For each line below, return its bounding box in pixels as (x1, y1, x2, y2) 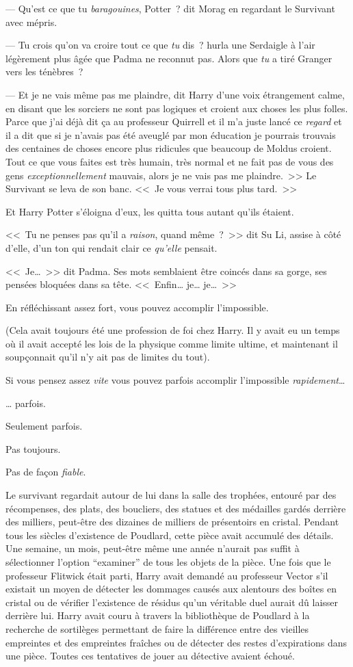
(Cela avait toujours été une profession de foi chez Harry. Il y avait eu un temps (5, 323, 340, 337)
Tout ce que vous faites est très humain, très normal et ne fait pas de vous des (5, 154, 334, 168)
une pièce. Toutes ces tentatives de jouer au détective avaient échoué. (5, 649, 295, 663)
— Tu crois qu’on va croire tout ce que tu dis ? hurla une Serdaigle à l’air (5, 38, 315, 52)
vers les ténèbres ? (5, 64, 83, 79)
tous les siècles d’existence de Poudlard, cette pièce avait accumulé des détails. (5, 527, 334, 542)
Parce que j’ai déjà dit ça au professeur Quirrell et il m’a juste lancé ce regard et (5, 114, 342, 129)
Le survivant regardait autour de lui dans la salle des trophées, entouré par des (5, 488, 337, 502)
